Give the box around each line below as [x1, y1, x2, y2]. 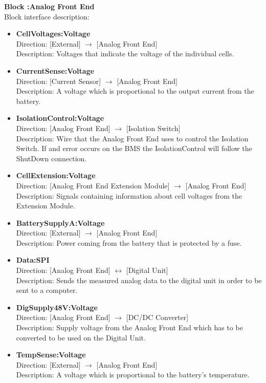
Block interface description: [4, 11, 90, 22]
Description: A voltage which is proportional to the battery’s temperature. [16, 369, 250, 380]
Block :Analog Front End [4, 1, 95, 11]
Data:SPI [16, 254, 50, 265]
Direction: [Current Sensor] [16, 75, 101, 86]
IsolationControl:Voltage [16, 113, 104, 123]
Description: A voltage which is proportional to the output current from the [16, 86, 254, 96]
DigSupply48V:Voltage [16, 302, 98, 312]
